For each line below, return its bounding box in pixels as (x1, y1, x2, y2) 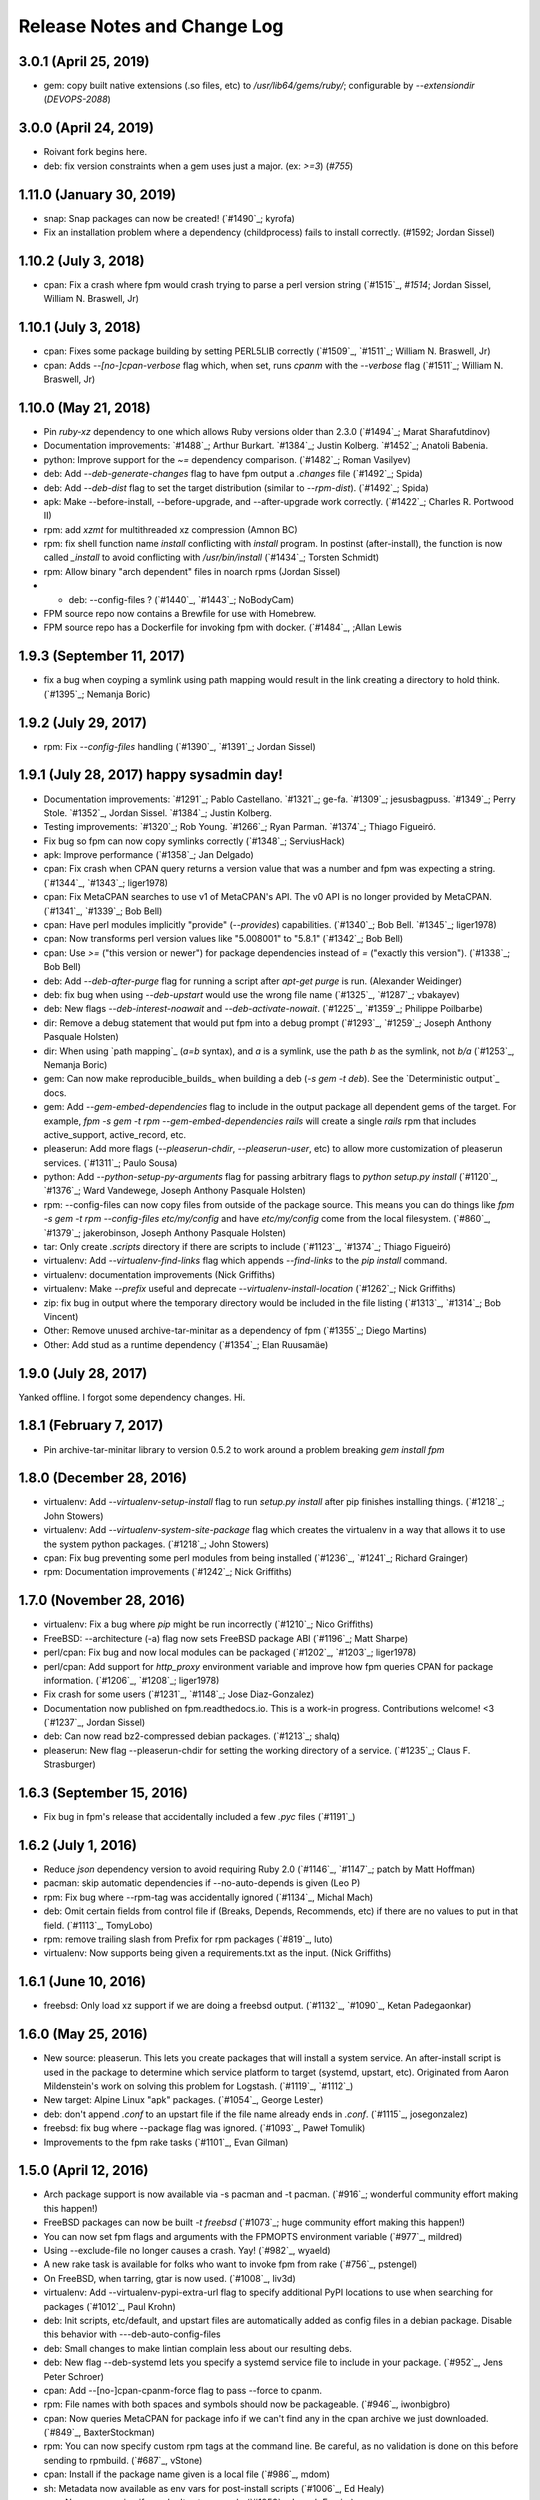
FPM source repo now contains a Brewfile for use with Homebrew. (43, 608, 317, 620)
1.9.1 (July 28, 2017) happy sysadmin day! (18, 766, 284, 784)
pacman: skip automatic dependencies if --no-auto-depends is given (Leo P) (43, 1877, 361, 1889)
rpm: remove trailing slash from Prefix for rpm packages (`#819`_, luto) (43, 1933, 334, 1945)
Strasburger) (43, 1758, 97, 1770)
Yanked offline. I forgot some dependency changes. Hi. (18, 1391, 246, 1403)
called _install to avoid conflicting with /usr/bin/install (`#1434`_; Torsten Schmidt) (43, 551, 380, 564)
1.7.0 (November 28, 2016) (18, 1592, 186, 1609)
